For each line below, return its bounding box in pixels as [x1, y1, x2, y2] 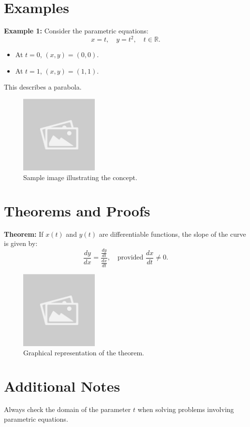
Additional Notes [4, 376, 120, 396]
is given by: [4, 238, 38, 248]
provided [118, 254, 144, 261]
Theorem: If [4, 229, 44, 239]
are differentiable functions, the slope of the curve [99, 229, 246, 239]
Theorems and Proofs [4, 200, 150, 220]
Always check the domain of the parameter [4, 404, 131, 414]
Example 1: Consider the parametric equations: [4, 26, 148, 36]
